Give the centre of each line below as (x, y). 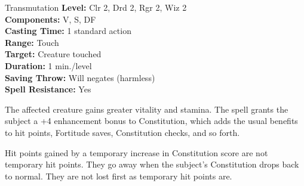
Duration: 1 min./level (48, 65)
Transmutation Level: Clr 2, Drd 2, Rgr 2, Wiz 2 (96, 7)
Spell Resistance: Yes (48, 89)
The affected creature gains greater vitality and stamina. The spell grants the (147, 109)
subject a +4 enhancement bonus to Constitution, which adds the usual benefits (151, 121)
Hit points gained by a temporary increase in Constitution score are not (136, 152)
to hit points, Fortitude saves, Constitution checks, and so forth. (122, 132)
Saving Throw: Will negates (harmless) (80, 77)
